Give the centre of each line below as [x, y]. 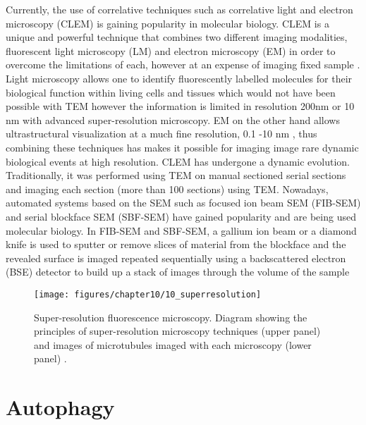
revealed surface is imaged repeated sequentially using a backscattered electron [176, 258]
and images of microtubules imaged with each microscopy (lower [173, 344]
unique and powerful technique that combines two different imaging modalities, [177, 37]
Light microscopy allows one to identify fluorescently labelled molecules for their [179, 78]
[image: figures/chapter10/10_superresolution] [148, 294]
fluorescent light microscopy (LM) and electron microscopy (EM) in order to [171, 50]
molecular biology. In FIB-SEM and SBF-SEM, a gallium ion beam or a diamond [181, 230]
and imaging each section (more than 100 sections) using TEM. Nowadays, [167, 189]
